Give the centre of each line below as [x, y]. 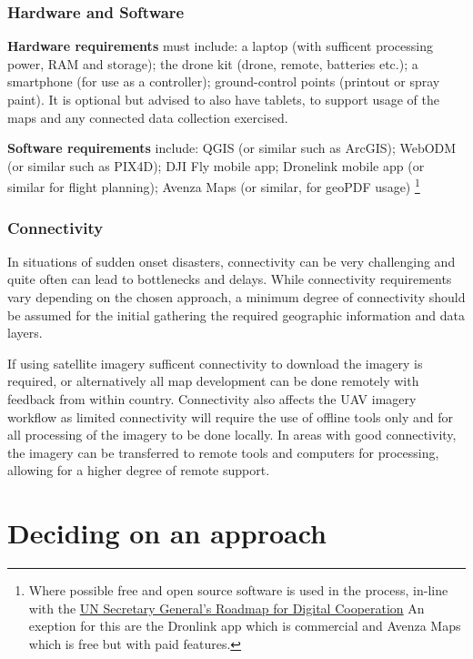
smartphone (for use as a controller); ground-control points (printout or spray [224, 81]
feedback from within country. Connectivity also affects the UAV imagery [212, 399]
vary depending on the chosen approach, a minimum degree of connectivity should [236, 297]
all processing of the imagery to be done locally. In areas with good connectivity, [232, 435]
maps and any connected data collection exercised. [148, 117]
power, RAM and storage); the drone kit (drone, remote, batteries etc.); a [213, 63]
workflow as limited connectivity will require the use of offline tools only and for [230, 416]
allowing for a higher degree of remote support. [139, 470]
